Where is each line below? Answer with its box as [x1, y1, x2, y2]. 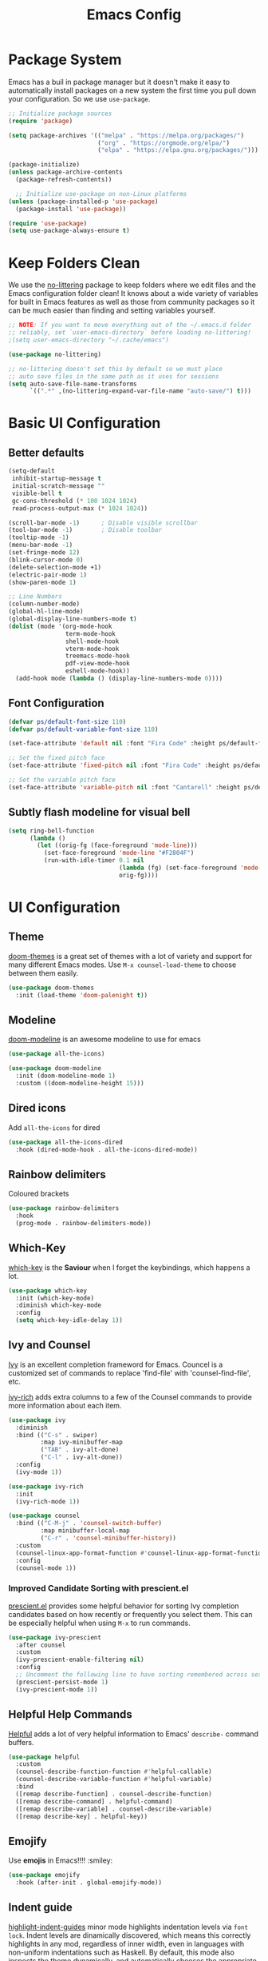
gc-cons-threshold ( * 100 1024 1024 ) [11, 497, 137, 505]
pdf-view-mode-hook [65, 660, 130, 668]
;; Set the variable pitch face [8, 776, 116, 785]
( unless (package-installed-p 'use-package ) [8, 198, 159, 206]
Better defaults [8, 445, 85, 459]
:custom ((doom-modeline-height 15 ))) [15, 1079, 145, 1087]
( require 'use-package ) [8, 219, 88, 227]
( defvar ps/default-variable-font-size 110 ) [8, 725, 159, 733]
